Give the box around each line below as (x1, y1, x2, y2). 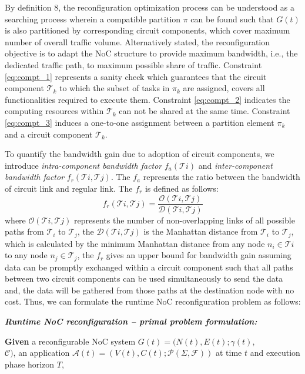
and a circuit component (5, 128, 93, 140)
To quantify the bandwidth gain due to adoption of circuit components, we (5, 148, 274, 160)
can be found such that (190, 12, 274, 25)
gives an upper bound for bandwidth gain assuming (106, 249, 291, 261)
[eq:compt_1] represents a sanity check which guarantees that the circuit (5, 70, 267, 82)
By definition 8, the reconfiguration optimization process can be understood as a (5, 1, 295, 13)
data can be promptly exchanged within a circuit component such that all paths (5, 261, 293, 273)
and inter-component (198, 159, 273, 171)
